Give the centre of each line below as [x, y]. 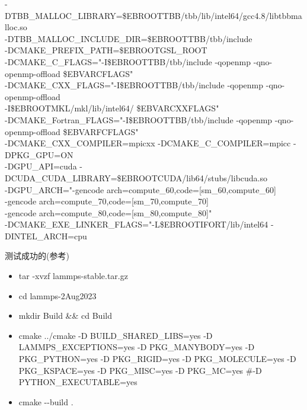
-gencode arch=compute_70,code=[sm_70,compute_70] [107, 201]
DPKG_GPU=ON [39, 154]
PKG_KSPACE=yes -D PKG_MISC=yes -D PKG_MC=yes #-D [140, 370]
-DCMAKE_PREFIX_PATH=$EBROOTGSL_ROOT [106, 50]
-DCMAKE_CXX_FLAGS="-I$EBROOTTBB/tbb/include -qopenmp [134, 85]
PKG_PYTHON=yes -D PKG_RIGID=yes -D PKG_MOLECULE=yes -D [157, 359]
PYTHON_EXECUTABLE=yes [78, 382]
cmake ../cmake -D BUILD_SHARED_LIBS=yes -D [116, 335]
